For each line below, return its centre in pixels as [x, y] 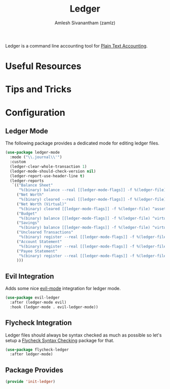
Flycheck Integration [38, 323]
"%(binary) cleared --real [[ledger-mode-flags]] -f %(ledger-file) [92, 200]
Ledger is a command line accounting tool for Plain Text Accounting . [76, 45]
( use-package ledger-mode [32, 153]
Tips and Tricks [38, 89]
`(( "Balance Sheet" [32, 185]
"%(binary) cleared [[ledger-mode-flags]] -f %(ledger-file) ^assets [93, 209]
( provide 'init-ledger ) [30, 382]
